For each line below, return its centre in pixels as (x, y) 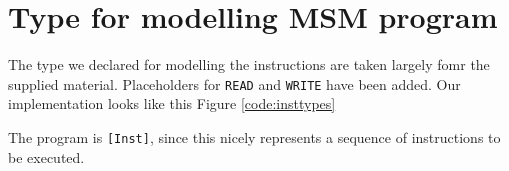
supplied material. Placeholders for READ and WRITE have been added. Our (234, 83)
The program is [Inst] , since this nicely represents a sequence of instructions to (254, 136)
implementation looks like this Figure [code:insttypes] (172, 103)
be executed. (46, 156)
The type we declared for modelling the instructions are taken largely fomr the (249, 64)
